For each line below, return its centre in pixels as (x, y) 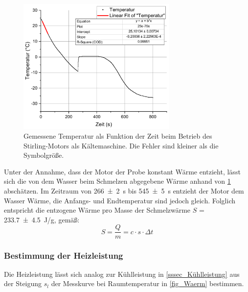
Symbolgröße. (44, 155)
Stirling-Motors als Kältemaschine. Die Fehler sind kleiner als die (121, 145)
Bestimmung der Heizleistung (64, 255)
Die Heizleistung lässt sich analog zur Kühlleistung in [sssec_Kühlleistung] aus (122, 274)
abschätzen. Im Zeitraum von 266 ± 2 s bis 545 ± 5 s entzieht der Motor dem (124, 190)
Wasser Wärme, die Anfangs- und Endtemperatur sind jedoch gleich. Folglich (120, 200)
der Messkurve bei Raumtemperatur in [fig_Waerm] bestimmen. (147, 283)
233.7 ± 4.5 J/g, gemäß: (42, 219)
